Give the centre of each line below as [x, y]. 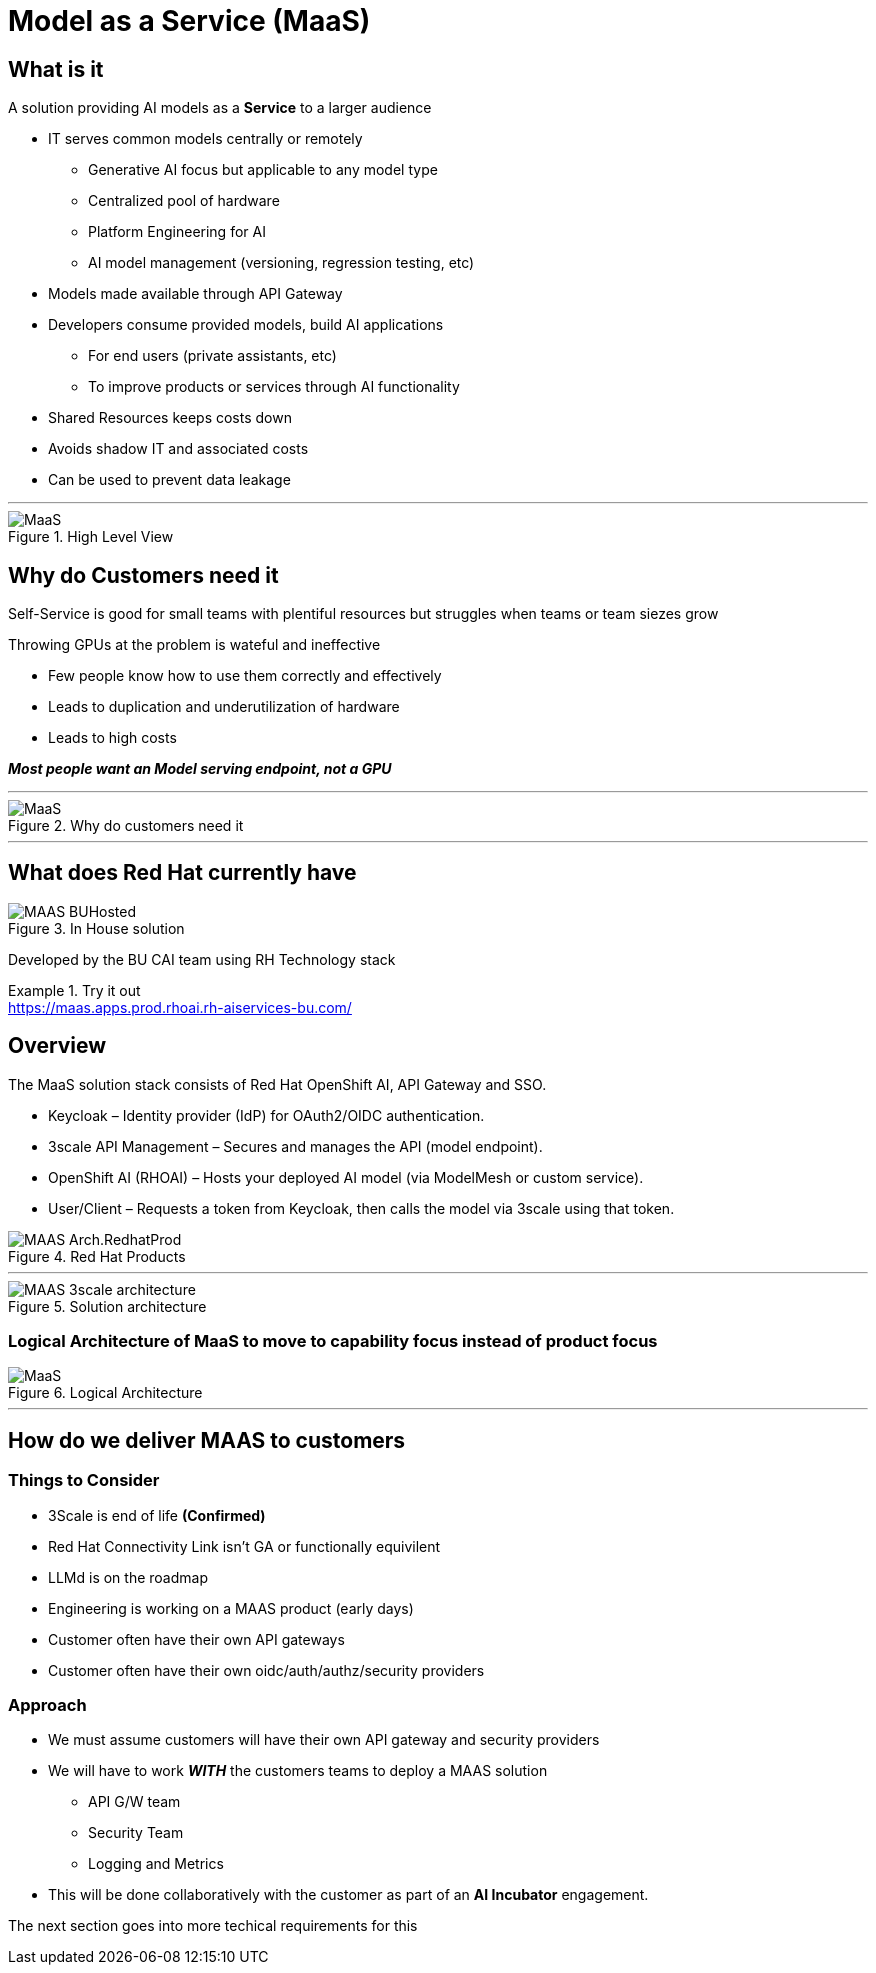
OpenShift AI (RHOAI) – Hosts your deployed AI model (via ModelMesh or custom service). [346, 1177]
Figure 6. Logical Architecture [105, 1393]
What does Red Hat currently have [182, 873]
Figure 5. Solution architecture [107, 1306]
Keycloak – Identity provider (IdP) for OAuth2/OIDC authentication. [266, 1115]
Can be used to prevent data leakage [169, 480]
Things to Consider [84, 1480]
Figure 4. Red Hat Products [97, 1256]
